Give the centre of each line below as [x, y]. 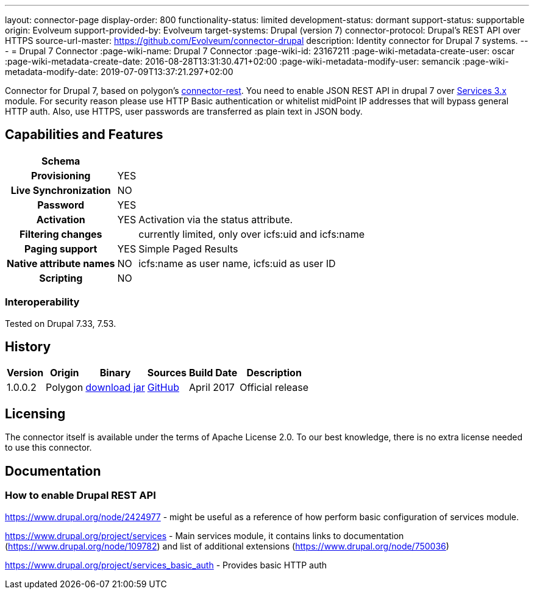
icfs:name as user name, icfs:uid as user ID [237, 263]
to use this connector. [48, 448]
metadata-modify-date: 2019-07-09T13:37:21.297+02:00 [119, 72]
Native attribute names [61, 263]
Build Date [213, 373]
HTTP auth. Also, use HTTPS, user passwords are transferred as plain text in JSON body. [184, 111]
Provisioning [61, 175]
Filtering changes [61, 234]
